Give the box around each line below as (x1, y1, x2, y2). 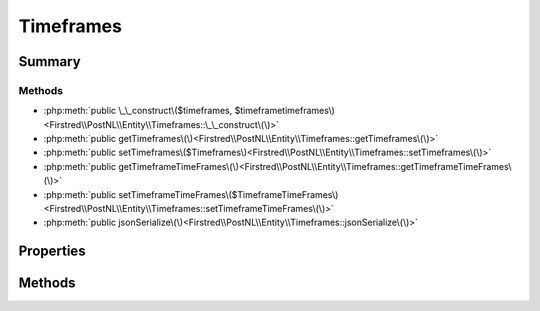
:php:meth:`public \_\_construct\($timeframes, (43, 105, 233, 117)
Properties (18, 243, 86, 260)
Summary (18, 53, 81, 70)
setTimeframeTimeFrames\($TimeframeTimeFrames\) (118, 188, 339, 200)
